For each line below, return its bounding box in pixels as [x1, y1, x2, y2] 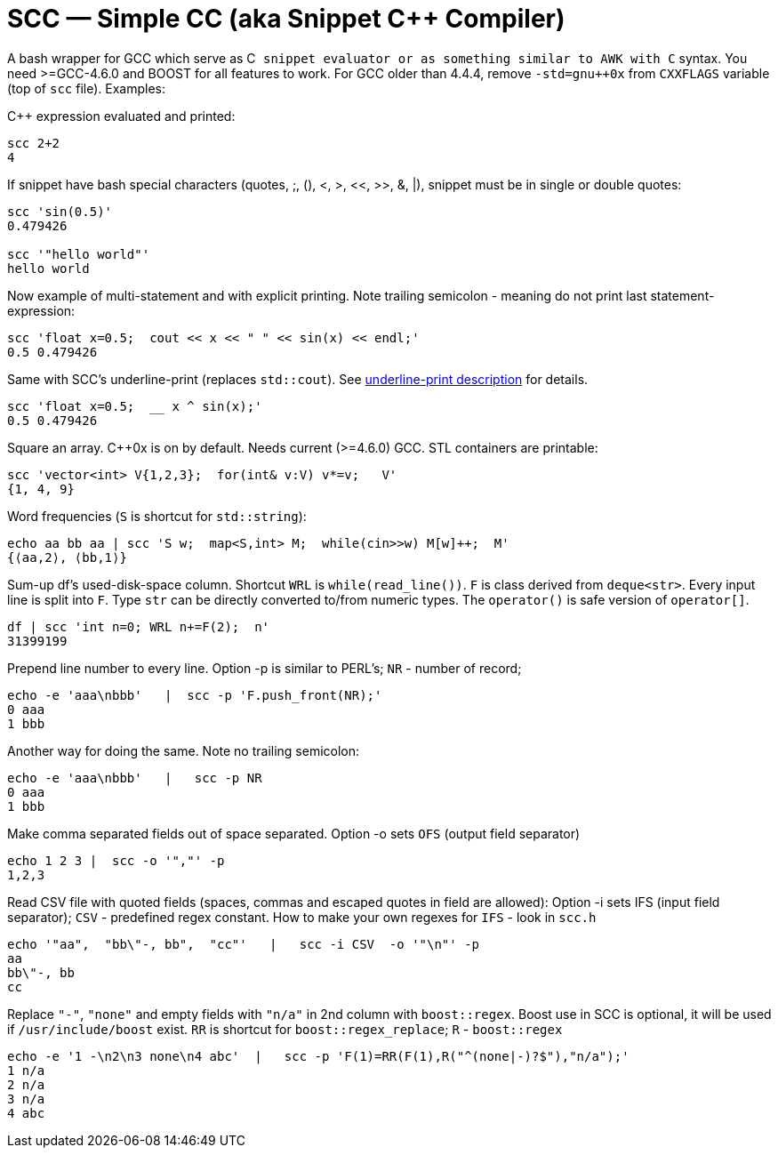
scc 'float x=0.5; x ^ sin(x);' [7, 398, 262, 413]
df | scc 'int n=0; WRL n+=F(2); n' [7, 619, 270, 634]
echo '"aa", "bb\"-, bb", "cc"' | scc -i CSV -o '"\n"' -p [7, 936, 480, 951]
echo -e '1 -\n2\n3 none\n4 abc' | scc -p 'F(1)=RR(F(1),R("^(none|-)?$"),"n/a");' [7, 1048, 630, 1063]
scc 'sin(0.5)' [7, 204, 113, 219]
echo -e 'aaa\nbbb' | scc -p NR [7, 770, 262, 785]
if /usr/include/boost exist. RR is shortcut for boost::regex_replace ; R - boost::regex [7, 1021, 563, 1037]
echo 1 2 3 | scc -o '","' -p [7, 853, 225, 868]
